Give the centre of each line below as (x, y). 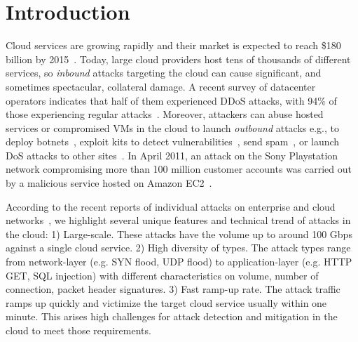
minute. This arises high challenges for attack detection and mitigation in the (172, 316)
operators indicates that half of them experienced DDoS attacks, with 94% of (171, 100)
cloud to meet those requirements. (78, 330)
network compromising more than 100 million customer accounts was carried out (179, 169)
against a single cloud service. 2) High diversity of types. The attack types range (178, 248)
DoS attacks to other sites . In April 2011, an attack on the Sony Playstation (172, 155)
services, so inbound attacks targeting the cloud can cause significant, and (164, 73)
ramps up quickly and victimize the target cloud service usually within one (166, 302)
